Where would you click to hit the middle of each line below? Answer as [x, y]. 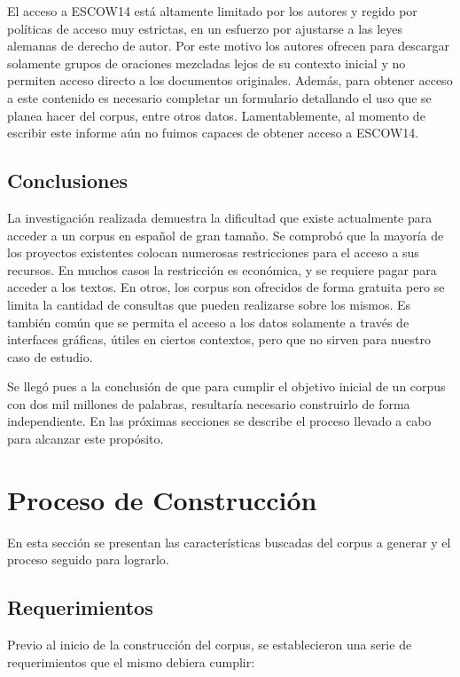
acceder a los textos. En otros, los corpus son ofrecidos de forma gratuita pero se [226, 287]
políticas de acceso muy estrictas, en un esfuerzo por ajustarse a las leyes [205, 28]
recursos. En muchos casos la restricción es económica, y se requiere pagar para [222, 269]
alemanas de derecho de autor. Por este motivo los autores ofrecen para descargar [228, 46]
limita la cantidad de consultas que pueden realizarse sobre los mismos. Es [209, 304]
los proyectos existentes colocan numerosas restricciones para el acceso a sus [213, 252]
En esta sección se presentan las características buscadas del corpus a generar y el [229, 542]
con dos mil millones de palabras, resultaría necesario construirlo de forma [209, 403]
